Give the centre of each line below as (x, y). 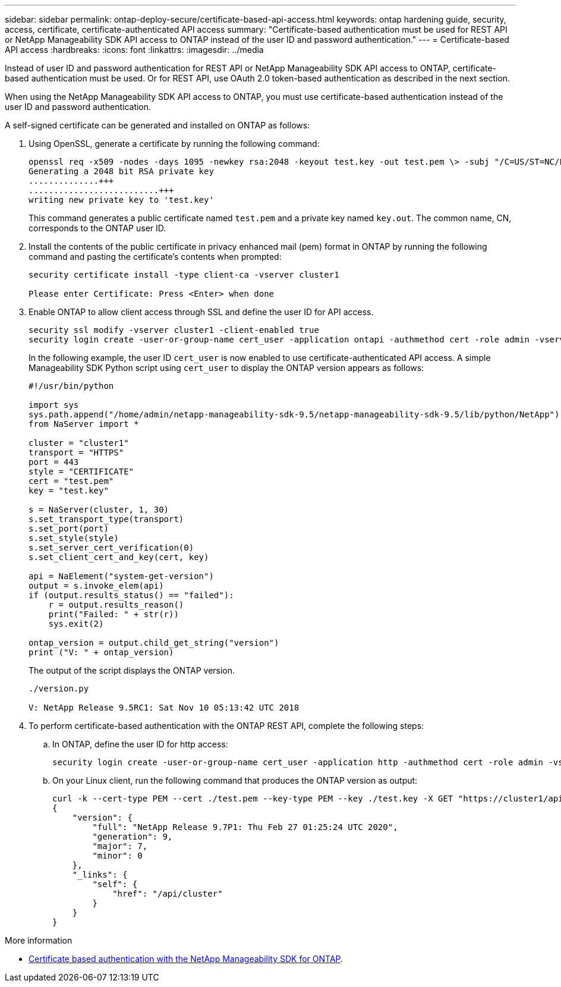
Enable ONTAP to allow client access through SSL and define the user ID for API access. (201, 312)
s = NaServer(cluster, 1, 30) (99, 510)
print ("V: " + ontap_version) (101, 652)
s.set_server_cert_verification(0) (111, 548)
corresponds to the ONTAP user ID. (97, 228)
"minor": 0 (117, 856)
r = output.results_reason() (116, 605)
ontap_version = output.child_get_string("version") (154, 643)
